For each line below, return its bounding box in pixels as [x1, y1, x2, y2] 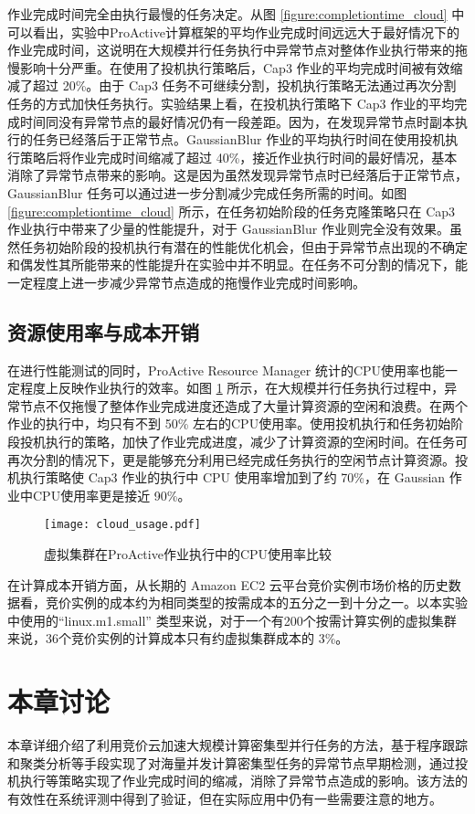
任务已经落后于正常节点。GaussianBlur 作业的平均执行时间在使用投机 [32, 130, 446, 149]
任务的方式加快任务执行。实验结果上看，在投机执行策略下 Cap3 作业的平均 [7, 93, 455, 112]
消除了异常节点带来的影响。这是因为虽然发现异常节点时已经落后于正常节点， [7, 165, 468, 185]
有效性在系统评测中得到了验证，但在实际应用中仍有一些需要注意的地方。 [7, 788, 442, 808]
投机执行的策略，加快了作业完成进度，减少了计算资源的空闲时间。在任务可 [19, 432, 468, 451]
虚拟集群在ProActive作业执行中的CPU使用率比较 [44, 544, 332, 564]
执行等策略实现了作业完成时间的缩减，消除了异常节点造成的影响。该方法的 [19, 771, 468, 790]
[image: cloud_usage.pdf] [44, 518, 201, 532]
